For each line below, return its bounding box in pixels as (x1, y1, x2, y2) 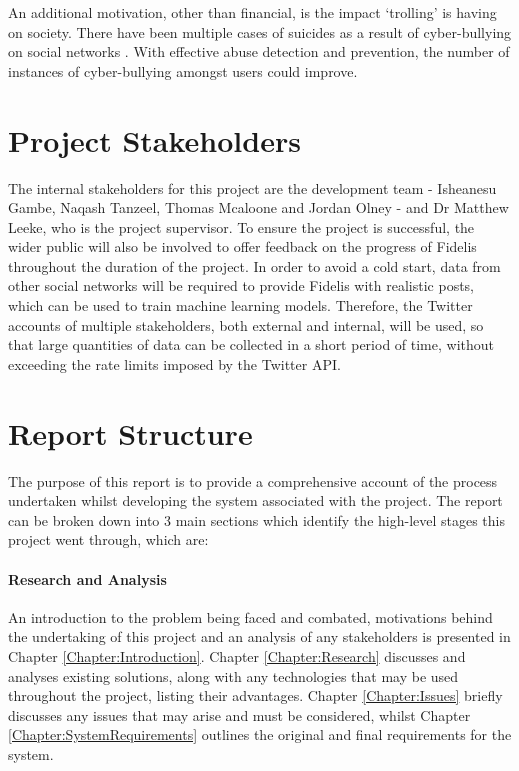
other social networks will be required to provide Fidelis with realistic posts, (8, 275, 475, 296)
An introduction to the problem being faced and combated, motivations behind (8, 606, 493, 627)
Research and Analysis (8, 568, 167, 589)
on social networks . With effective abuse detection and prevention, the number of (8, 41, 510, 62)
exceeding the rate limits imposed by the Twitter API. (8, 353, 341, 374)
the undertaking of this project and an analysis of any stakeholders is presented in (8, 626, 511, 647)
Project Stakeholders (8, 119, 301, 160)
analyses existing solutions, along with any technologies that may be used (8, 665, 459, 686)
